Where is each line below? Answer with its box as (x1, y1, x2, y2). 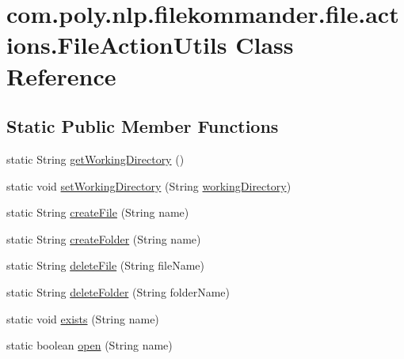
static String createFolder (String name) (6, 230, 201, 247)
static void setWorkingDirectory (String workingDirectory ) (6, 177, 292, 194)
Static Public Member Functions (6, 114, 279, 138)
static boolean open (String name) (6, 337, 173, 353)
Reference (6, 59, 116, 92)
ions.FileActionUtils (6, 28, 227, 61)
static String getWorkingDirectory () (6, 150, 185, 167)
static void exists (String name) (6, 310, 159, 327)
